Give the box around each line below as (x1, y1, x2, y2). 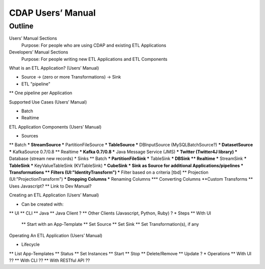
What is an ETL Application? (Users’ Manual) (9, 65, 99, 71)
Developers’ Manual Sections (9, 49, 68, 55)
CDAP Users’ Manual (9, 7, 96, 18)
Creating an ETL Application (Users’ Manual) (9, 192, 99, 198)
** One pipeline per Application (9, 90, 73, 96)
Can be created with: (21, 201, 64, 207)
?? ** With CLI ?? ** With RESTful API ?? (9, 257, 90, 263)
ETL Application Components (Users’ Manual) (9, 124, 102, 130)
